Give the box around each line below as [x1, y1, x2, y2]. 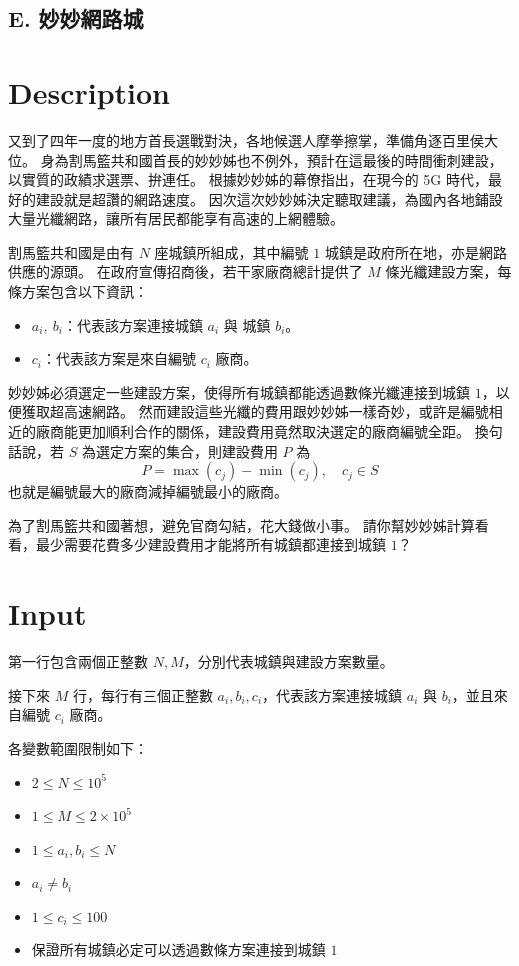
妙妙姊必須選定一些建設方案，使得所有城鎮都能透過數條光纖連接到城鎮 [8, 381, 470, 402]
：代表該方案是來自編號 [42, 348, 197, 369]
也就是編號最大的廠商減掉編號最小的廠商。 [8, 481, 288, 502]
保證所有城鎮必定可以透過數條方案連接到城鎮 [31, 939, 326, 960]
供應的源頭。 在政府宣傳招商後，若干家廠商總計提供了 [8, 261, 363, 282]
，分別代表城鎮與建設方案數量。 [183, 651, 394, 672]
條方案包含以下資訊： [8, 281, 148, 302]
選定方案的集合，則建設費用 [95, 440, 278, 461]
